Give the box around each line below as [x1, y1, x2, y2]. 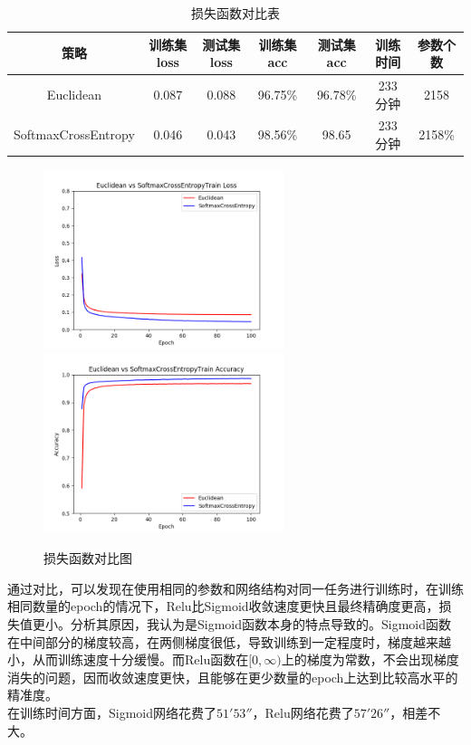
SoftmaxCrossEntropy [14, 125, 135, 144]
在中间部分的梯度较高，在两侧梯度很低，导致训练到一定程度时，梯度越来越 [7, 632, 451, 651]
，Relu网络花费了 [252, 702, 354, 721]
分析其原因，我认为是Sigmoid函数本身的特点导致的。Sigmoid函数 [70, 614, 452, 633]
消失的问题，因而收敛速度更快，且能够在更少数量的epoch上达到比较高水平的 [7, 667, 458, 686]
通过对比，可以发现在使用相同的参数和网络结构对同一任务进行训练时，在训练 [7, 578, 464, 597]
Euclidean [46, 84, 101, 103]
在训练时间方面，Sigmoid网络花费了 [7, 702, 217, 721]
